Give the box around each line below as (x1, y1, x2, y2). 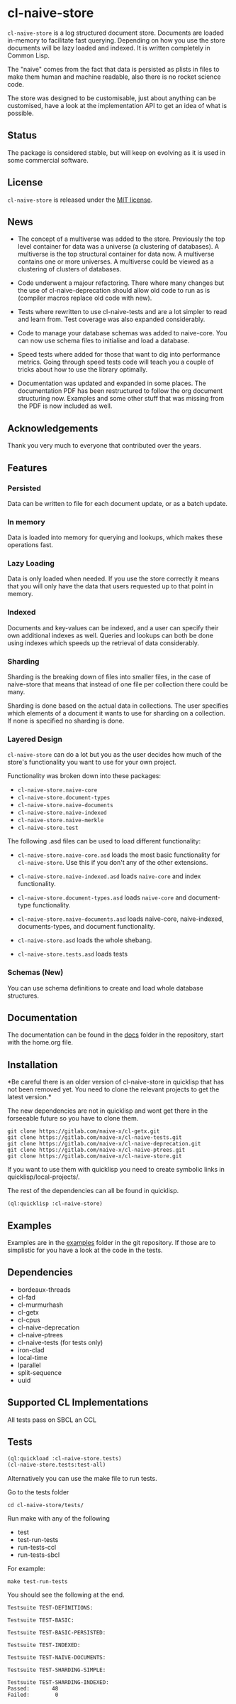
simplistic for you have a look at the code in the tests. (7, 1246, 163, 1255)
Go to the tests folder (7, 1488, 69, 1497)
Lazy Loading (7, 559, 55, 568)
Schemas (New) (7, 968, 64, 978)
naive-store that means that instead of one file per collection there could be (7, 680, 228, 689)
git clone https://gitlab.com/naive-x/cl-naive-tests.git (7, 1134, 182, 1141)
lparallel (17, 1361, 41, 1369)
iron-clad (17, 1345, 45, 1354)
